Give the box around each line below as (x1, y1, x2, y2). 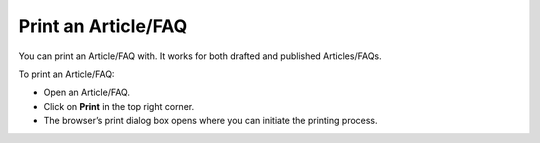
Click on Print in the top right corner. (43, 100, 195, 112)
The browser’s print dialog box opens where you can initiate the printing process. (43, 115, 379, 127)
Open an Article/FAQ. (43, 86, 130, 99)
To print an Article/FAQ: (18, 68, 115, 80)
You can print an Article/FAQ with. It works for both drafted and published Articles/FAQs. (18, 50, 382, 62)
